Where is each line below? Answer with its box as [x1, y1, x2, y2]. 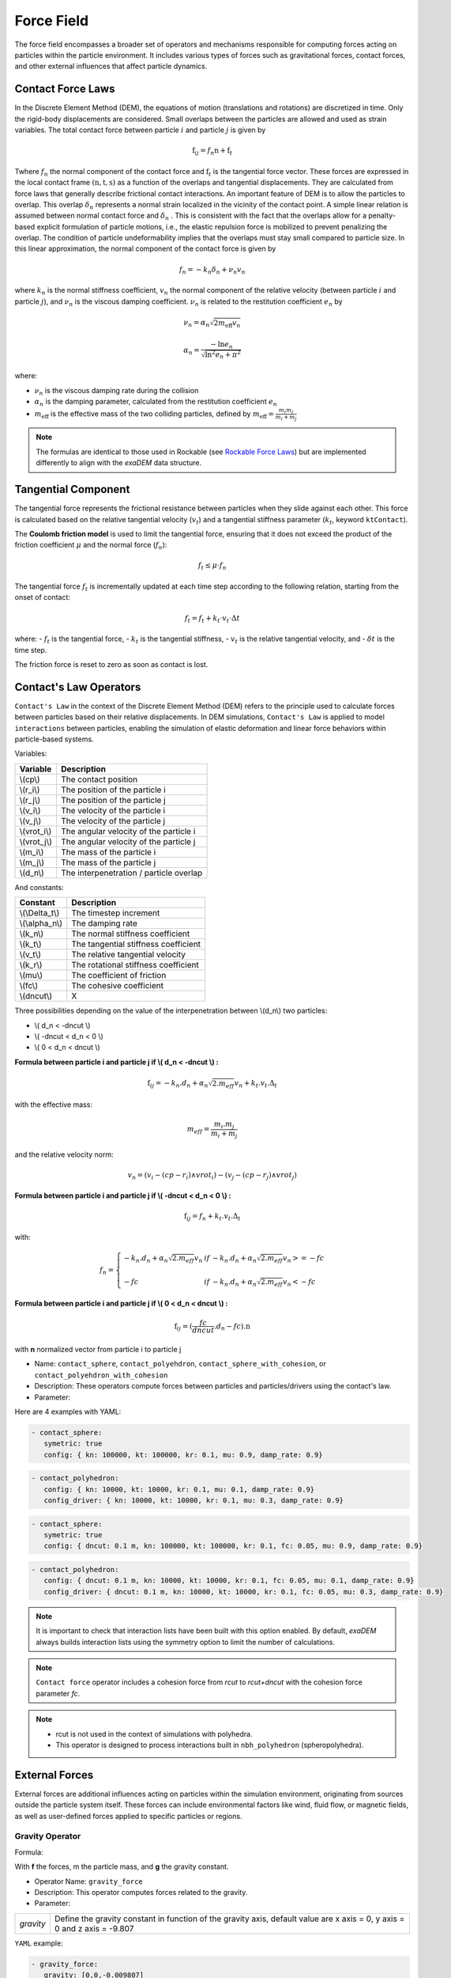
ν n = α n [183, 317, 210, 328]
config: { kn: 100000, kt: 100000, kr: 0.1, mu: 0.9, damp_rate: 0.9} [43, 1450, 323, 1459]
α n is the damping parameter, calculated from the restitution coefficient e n [34, 396, 278, 408]
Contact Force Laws [14, 82, 115, 96]
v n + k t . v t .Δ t [234, 1078, 278, 1089]
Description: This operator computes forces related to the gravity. [34, 1887, 248, 1897]
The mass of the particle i [60, 847, 156, 858]
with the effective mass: [14, 1100, 92, 1109]
